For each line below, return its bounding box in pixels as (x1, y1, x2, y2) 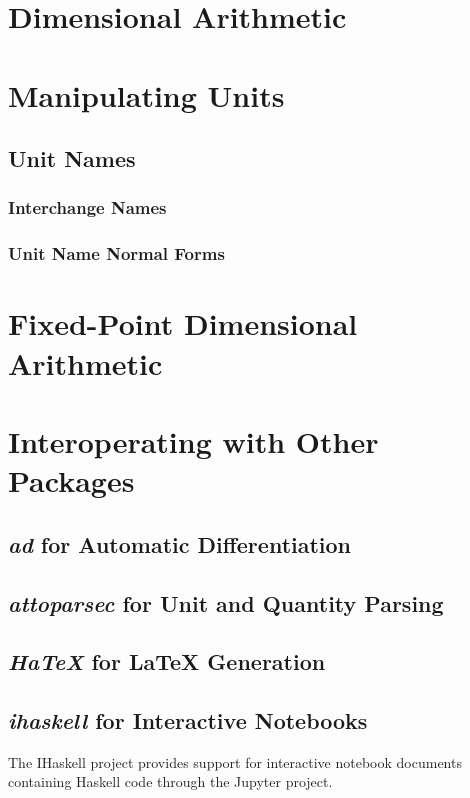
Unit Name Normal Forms (8, 241, 225, 266)
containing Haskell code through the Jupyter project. (8, 771, 333, 792)
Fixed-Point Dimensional (8, 303, 358, 344)
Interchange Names (8, 195, 167, 220)
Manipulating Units (8, 74, 285, 115)
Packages (8, 460, 135, 501)
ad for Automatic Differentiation (8, 528, 352, 559)
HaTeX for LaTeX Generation (8, 646, 326, 677)
